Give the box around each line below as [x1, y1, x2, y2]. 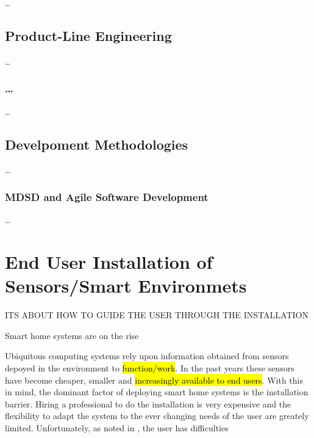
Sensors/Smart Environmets [5, 273, 247, 298]
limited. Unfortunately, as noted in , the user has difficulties [5, 421, 229, 434]
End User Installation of [5, 249, 213, 274]
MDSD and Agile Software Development [5, 189, 209, 204]
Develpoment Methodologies [5, 134, 188, 153]
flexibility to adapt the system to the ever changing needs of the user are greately [5, 409, 309, 422]
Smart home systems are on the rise [5, 329, 139, 341]
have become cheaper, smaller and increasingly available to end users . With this [5, 373, 303, 386]
